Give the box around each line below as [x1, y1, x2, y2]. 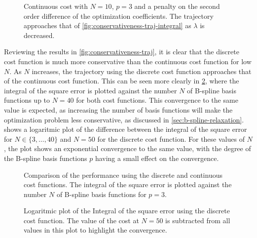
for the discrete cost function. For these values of [97, 133, 245, 144]
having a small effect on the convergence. [95, 153, 219, 163]
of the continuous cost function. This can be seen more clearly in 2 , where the [4, 76, 239, 86]
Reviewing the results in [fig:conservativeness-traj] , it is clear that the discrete [4, 46, 239, 57]
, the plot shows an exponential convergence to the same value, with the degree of [4, 143, 251, 154]
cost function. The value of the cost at [24, 215, 139, 225]
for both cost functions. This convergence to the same [76, 95, 238, 105]
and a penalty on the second [134, 1, 220, 11]
